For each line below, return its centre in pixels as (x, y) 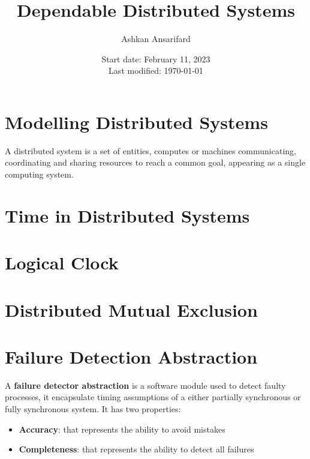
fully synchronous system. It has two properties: (93, 409)
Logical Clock (62, 262)
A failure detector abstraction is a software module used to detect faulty (145, 385)
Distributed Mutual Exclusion (131, 309)
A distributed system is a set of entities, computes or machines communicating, (151, 150)
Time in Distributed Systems (127, 215)
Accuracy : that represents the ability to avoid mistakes (122, 429)
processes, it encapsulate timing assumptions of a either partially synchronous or (153, 397)
